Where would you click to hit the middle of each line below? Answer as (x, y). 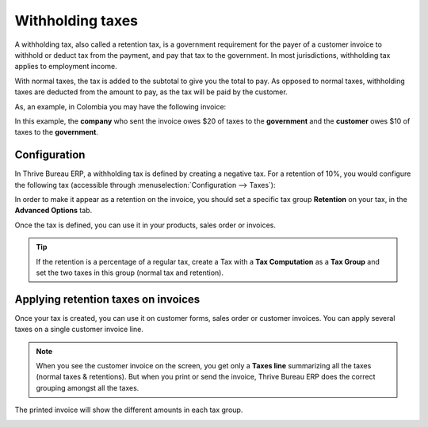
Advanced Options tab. (53, 211)
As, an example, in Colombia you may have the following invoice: (120, 106)
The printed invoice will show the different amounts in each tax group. (129, 410)
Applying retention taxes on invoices (107, 299)
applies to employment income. (66, 67)
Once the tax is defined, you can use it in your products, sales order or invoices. (145, 225)
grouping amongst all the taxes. (88, 387)
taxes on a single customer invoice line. (79, 330)
